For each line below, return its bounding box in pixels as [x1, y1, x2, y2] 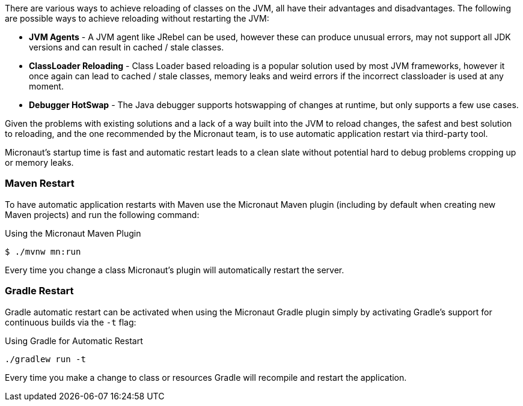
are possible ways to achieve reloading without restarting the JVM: [5, 13, 269, 23]
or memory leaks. [5, 157, 74, 168]
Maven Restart [5, 177, 75, 190]
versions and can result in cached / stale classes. [29, 42, 224, 52]
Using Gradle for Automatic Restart [5, 335, 143, 346]
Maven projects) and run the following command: [5, 209, 200, 220]
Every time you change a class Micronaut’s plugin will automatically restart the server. [5, 264, 344, 275]
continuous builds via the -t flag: [5, 317, 136, 327]
